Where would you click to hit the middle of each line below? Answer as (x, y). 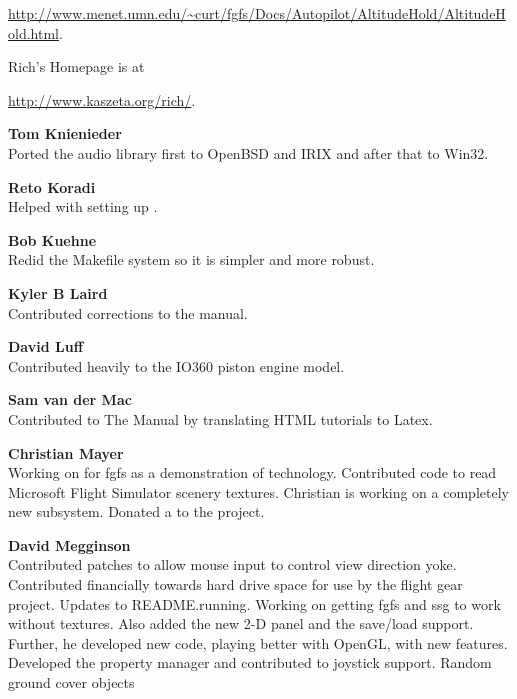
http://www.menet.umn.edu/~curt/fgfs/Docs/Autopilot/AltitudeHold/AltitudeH (257, 13)
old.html (33, 32)
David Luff (46, 346)
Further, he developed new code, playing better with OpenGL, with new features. (258, 642)
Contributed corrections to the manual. (128, 312)
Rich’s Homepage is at (76, 66)
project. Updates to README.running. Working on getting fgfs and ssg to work (254, 603)
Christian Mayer (66, 452)
